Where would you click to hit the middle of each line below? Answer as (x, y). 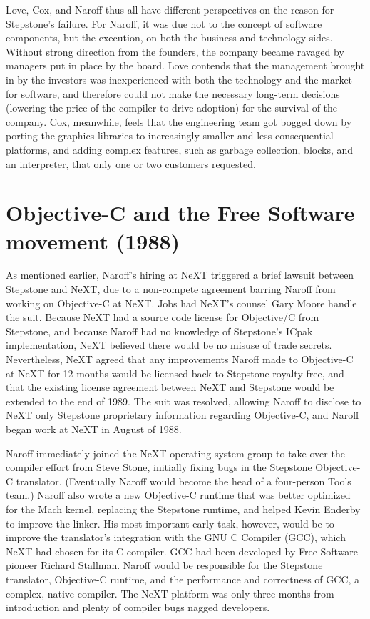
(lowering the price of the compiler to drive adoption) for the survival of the (172, 108)
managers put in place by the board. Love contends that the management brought (185, 65)
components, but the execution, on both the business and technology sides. (169, 38)
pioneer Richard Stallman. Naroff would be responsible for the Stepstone (164, 565)
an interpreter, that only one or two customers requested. (131, 163)
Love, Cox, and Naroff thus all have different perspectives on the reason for (170, 9)
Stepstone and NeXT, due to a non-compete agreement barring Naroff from (171, 289)
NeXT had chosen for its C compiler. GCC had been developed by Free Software (182, 551)
